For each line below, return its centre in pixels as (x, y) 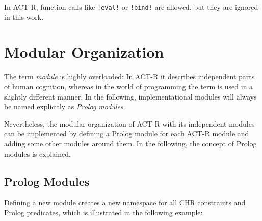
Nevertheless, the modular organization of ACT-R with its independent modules (129, 123)
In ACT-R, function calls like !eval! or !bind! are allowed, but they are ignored (131, 7)
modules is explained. (37, 153)
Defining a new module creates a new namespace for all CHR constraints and (125, 202)
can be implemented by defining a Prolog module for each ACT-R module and (127, 133)
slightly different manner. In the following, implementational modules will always (130, 96)
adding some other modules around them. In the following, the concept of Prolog (130, 143)
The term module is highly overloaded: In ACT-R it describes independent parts (129, 76)
